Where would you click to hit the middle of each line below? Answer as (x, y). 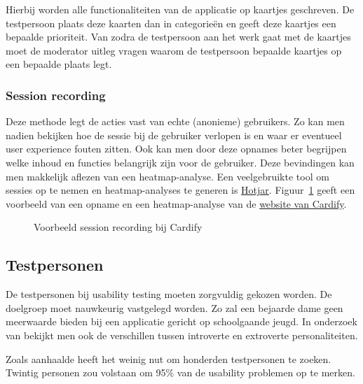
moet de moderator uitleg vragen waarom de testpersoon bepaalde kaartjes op (174, 50)
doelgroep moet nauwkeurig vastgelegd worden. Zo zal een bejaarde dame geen (174, 307)
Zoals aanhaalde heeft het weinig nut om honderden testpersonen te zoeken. (169, 358)
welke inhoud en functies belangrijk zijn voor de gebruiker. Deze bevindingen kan (180, 162)
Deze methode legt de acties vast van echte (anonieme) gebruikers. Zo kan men (175, 121)
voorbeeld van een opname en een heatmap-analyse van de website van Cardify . (176, 203)
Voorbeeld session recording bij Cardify (118, 227)
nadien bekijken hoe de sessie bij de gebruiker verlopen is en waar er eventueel (174, 135)
